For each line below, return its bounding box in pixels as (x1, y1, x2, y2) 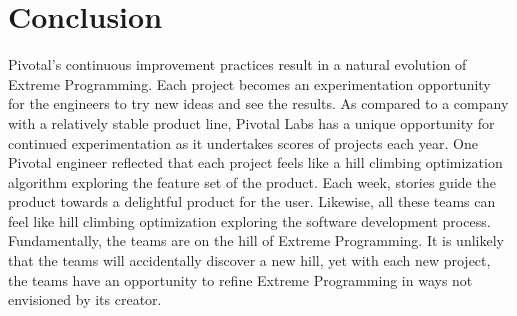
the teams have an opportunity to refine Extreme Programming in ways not (8, 269, 473, 290)
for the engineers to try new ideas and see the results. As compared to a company (8, 93, 509, 114)
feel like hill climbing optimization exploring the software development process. (8, 210, 491, 231)
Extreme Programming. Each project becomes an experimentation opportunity (8, 73, 491, 94)
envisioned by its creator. (8, 289, 162, 310)
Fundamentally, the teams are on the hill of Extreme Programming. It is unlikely (8, 230, 504, 251)
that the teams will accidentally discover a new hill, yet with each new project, (8, 250, 491, 271)
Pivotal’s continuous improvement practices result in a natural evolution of (8, 54, 467, 75)
